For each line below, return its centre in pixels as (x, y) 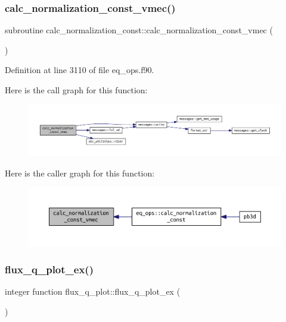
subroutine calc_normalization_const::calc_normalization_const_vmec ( (139, 30)
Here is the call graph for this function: (76, 90)
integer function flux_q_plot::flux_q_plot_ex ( (93, 291)
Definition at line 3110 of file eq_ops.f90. (80, 70)
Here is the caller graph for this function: (80, 173)
